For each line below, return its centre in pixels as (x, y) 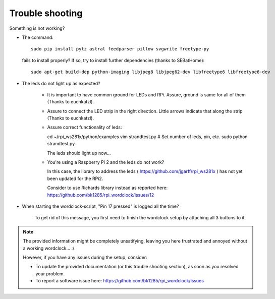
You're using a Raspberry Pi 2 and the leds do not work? (106, 162)
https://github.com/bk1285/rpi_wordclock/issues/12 (101, 195)
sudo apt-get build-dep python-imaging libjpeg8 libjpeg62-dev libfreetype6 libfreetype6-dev (151, 72)
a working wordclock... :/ (49, 248)
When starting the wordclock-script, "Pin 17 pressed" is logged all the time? (100, 206)
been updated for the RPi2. (75, 178)
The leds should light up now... (79, 153)
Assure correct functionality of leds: (85, 127)
